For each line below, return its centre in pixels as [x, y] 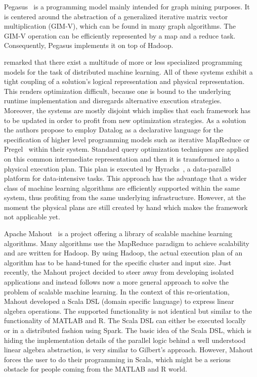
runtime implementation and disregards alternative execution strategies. [113, 101]
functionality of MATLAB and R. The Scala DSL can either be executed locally [125, 320]
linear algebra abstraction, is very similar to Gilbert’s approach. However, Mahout [128, 350]
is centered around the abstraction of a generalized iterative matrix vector [116, 16]
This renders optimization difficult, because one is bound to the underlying [117, 91]
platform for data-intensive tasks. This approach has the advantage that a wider [125, 178]
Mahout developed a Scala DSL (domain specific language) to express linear [119, 301]
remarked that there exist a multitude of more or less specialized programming [123, 62]
